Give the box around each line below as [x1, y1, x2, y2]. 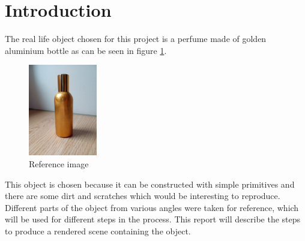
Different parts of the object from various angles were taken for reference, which [5, 201, 299, 213]
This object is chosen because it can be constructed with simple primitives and [5, 177, 295, 190]
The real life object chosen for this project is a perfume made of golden [5, 32, 267, 45]
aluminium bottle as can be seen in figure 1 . [5, 44, 167, 56]
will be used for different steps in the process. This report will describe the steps [5, 213, 301, 225]
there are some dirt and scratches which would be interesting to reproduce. [5, 189, 280, 202]
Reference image [29, 158, 89, 170]
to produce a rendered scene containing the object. [5, 225, 191, 237]
